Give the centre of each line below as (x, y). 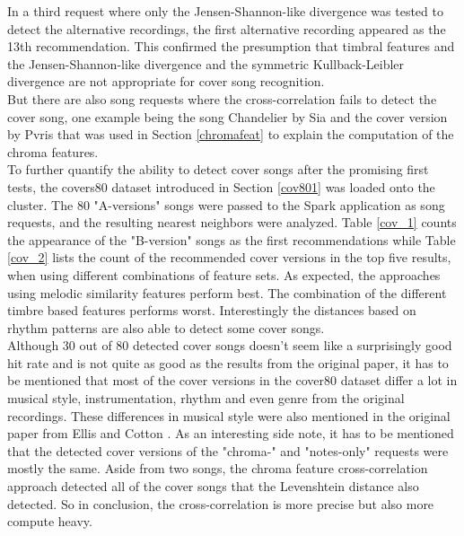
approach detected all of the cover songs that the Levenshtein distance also (213, 486)
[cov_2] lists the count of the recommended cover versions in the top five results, (229, 257)
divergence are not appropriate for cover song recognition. (166, 81)
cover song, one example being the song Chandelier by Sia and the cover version (228, 116)
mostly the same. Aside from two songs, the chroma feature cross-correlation (218, 468)
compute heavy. (50, 521)
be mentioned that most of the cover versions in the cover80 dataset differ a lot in (232, 380)
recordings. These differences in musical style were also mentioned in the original (229, 415)
